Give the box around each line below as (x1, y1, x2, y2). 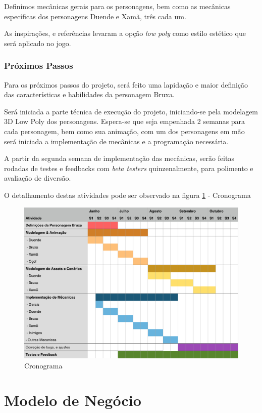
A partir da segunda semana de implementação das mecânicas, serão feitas (4, 153, 234, 163)
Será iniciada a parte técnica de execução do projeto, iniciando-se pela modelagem (4, 106, 258, 116)
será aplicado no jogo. (4, 37, 71, 48)
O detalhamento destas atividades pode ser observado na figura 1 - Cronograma (4, 189, 251, 200)
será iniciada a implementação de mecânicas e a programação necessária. (4, 136, 229, 146)
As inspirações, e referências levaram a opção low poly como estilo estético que (4, 28, 246, 38)
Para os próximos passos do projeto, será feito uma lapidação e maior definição (4, 79, 248, 90)
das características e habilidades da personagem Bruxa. (4, 89, 175, 100)
